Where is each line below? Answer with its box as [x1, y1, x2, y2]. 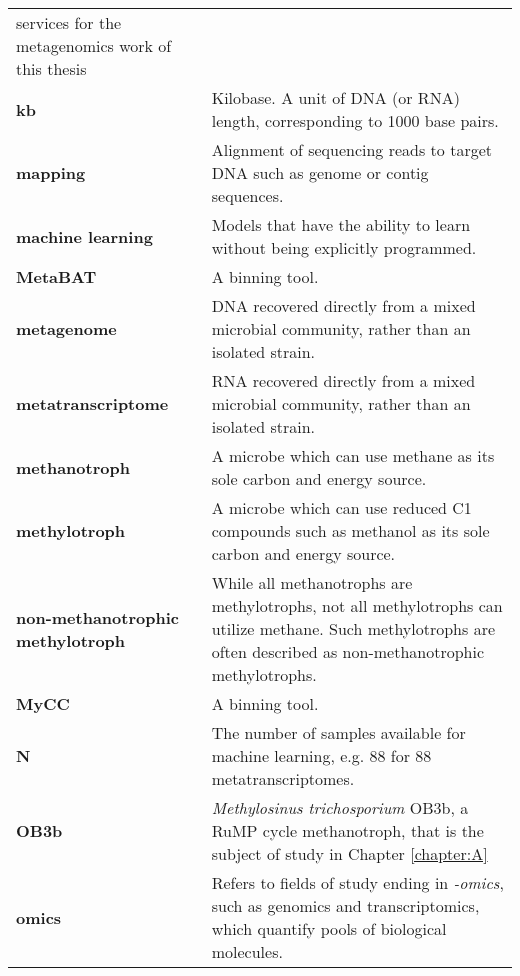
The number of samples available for [211, 721, 466, 744]
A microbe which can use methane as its [211, 444, 495, 467]
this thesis [16, 57, 87, 80]
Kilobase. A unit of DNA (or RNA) [211, 86, 460, 109]
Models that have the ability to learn [211, 213, 471, 236]
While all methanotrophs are [211, 571, 413, 594]
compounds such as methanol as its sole [211, 519, 490, 542]
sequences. [211, 184, 284, 207]
